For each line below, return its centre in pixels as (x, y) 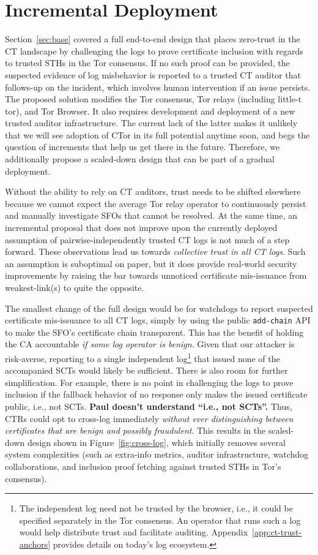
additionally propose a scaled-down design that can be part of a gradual (140, 159)
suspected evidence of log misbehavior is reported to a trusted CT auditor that (153, 74)
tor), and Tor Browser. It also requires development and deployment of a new (150, 111)
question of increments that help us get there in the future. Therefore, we (142, 147)
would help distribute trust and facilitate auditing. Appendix (134, 532)
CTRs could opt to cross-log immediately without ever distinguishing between (149, 418)
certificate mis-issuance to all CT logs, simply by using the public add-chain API (158, 320)
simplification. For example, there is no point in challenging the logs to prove (149, 382)
